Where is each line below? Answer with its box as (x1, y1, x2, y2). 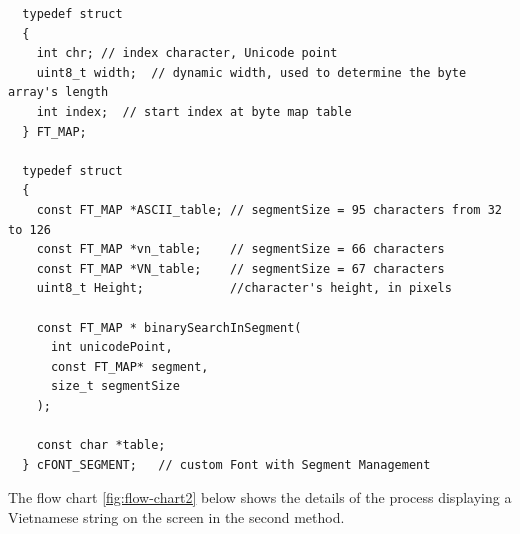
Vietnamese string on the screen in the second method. (8, 506, 345, 527)
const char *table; (36, 438, 166, 453)
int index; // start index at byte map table (36, 104, 352, 119)
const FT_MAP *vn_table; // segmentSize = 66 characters (36, 242, 445, 257)
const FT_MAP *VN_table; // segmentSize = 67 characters (36, 261, 445, 276)
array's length (8, 85, 109, 100)
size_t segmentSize (50, 379, 180, 394)
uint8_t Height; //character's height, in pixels (36, 281, 452, 296)
